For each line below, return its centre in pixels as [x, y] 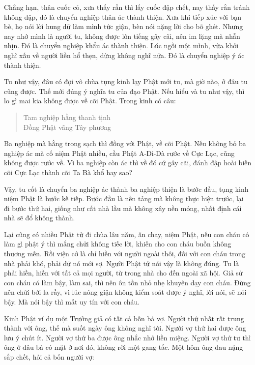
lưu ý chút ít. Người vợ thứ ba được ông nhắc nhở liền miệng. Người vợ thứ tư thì [127, 337]
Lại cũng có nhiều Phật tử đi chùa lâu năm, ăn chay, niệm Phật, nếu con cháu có [127, 234]
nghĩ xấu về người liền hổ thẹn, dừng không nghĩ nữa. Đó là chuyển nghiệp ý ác [124, 55]
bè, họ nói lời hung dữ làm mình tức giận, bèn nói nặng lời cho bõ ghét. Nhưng [124, 26]
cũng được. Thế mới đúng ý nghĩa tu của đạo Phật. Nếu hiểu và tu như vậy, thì [124, 91]
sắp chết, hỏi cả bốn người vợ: [49, 357]
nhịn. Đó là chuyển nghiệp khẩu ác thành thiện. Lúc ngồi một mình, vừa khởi [121, 46]
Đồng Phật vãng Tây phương [67, 127]
